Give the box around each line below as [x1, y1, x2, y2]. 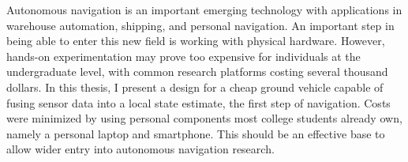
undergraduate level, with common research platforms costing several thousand [6, 63, 388, 80]
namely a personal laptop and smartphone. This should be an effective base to [6, 125, 385, 141]
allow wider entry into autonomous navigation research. [6, 141, 275, 157]
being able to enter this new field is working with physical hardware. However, [6, 32, 385, 49]
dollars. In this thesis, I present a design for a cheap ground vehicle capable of [6, 78, 384, 95]
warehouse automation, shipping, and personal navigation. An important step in [6, 17, 395, 33]
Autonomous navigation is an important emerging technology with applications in [6, 2, 402, 17]
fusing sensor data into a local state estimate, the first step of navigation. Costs [6, 94, 391, 111]
